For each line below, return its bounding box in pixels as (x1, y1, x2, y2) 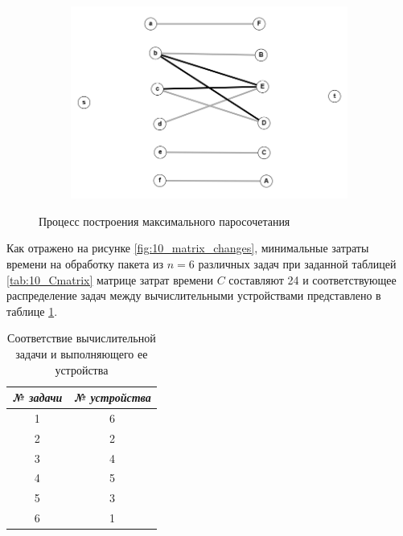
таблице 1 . (6, 302, 58, 319)
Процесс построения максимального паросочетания (39, 212, 290, 229)
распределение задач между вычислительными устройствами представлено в (6, 287, 381, 304)
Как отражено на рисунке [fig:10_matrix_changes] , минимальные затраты (6, 239, 369, 256)
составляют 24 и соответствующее (228, 271, 397, 288)
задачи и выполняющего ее (15, 345, 148, 362)
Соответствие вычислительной (7, 329, 156, 346)
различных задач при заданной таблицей (198, 255, 397, 272)
